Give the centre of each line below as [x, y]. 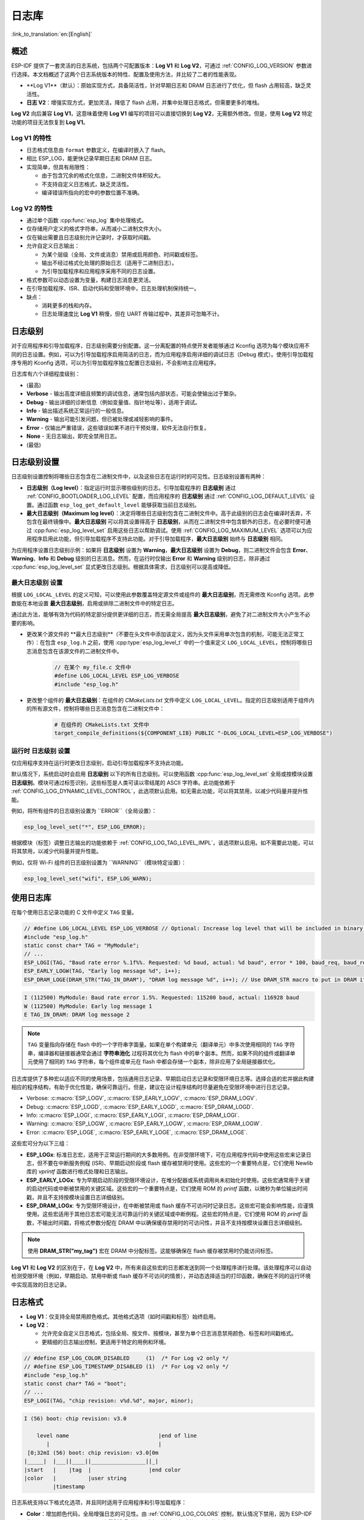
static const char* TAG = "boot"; [75, 1384]
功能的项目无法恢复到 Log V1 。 [50, 122]
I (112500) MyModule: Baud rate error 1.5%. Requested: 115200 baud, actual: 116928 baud [162, 998]
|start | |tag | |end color [103, 1470]
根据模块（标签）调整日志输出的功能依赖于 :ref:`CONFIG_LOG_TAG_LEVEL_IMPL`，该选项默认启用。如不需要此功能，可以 [163, 843]
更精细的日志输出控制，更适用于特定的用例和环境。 [105, 1342]
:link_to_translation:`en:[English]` [52, 34]
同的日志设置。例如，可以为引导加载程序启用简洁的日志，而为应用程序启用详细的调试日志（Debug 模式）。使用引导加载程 [162, 354]
